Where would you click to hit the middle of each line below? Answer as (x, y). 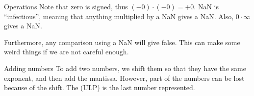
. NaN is (206, 6)
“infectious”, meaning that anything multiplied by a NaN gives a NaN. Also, (119, 16)
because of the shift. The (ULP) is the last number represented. (100, 87)
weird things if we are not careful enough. (66, 52)
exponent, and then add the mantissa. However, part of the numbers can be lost (124, 78)
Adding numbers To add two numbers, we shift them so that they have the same (125, 68)
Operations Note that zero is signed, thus (66, 6)
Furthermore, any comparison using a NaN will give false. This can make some (122, 42)
